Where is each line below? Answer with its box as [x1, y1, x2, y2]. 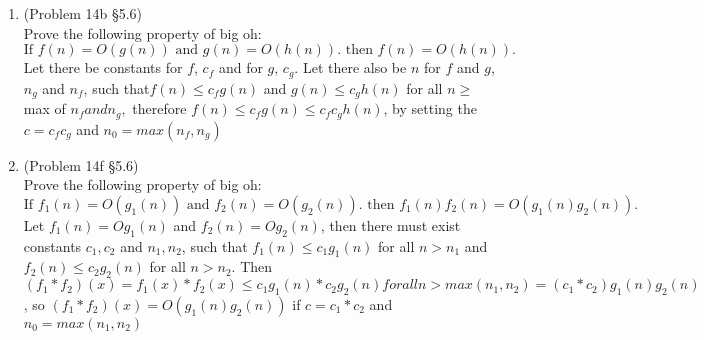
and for [218, 57, 263, 78]
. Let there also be [294, 57, 407, 78]
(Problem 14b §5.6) [23, 3, 143, 23]
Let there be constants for [23, 57, 183, 78]
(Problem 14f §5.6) [23, 154, 139, 175]
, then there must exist [320, 214, 461, 235]
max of [23, 98, 66, 119]
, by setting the [383, 98, 477, 119]
